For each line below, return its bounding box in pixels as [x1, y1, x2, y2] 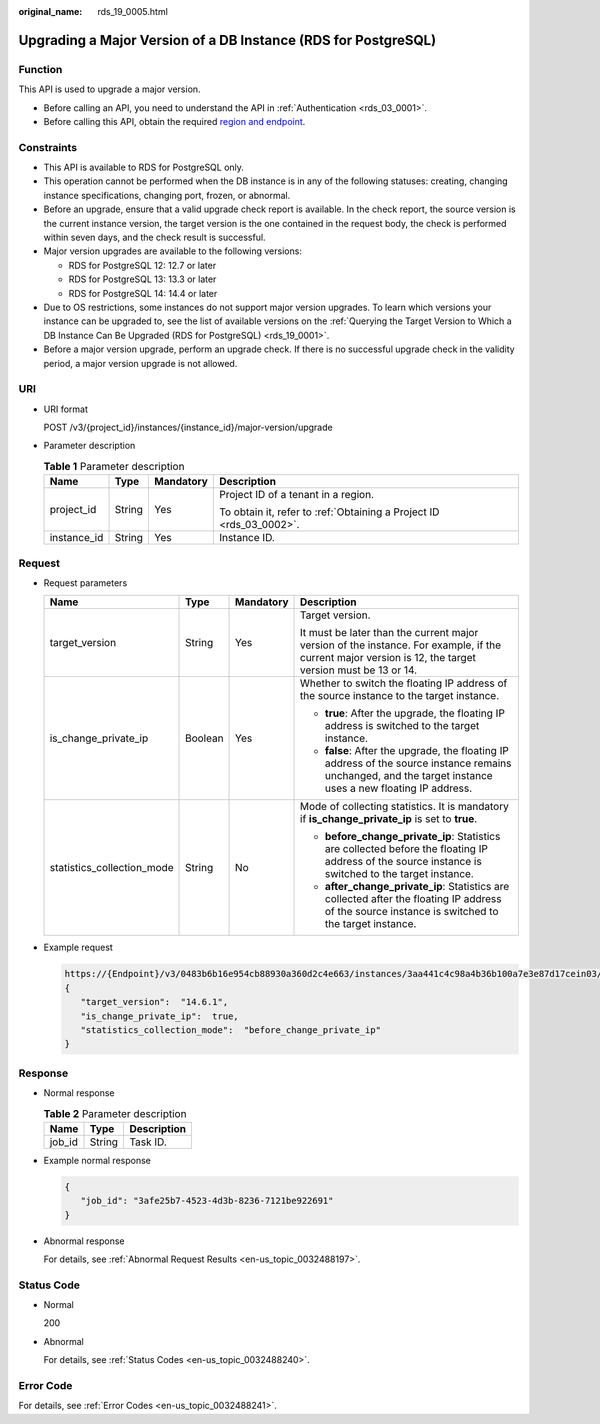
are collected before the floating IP [325, 842, 489, 856]
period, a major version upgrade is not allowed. [43, 357, 238, 369]
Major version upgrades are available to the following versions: [43, 245, 302, 257]
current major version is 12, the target [300, 651, 477, 665]
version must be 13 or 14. [300, 663, 418, 677]
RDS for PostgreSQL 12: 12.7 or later [68, 259, 217, 271]
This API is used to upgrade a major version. [18, 83, 201, 95]
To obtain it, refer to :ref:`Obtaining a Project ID [218, 505, 440, 519]
